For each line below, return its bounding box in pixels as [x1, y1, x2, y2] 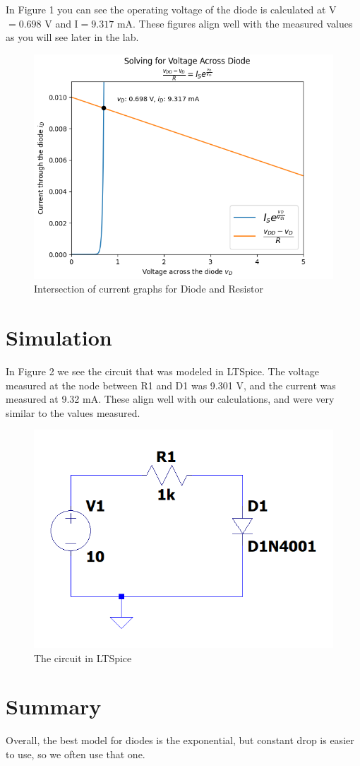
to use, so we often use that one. [6, 746, 145, 761]
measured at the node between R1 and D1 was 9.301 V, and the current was [6, 377, 336, 392]
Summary [6, 692, 102, 721]
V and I [44, 16, 78, 30]
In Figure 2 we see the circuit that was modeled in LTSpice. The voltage [6, 364, 319, 379]
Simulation [6, 323, 112, 352]
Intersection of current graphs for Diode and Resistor [34, 281, 263, 296]
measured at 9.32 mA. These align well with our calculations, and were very [6, 391, 335, 406]
